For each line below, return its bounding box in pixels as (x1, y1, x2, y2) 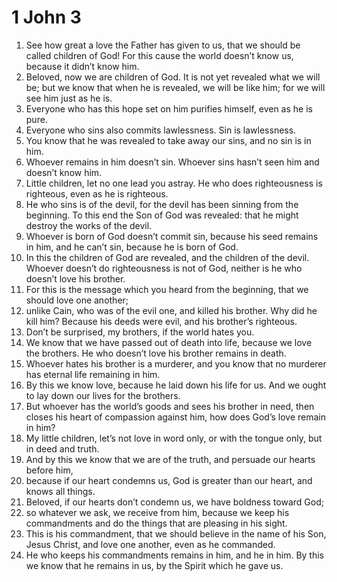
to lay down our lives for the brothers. (25, 389, 181, 401)
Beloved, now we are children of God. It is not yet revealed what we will (25, 71, 321, 83)
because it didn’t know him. (25, 60, 140, 72)
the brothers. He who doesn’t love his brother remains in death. (25, 347, 287, 359)
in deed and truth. (25, 442, 100, 455)
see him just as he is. (25, 92, 113, 104)
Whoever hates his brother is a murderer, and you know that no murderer (25, 357, 327, 370)
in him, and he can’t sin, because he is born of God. (25, 241, 239, 253)
